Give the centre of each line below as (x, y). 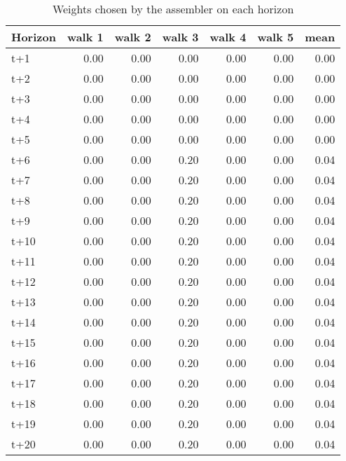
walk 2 (133, 37)
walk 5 (276, 37)
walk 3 (180, 37)
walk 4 (228, 37)
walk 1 (85, 37)
